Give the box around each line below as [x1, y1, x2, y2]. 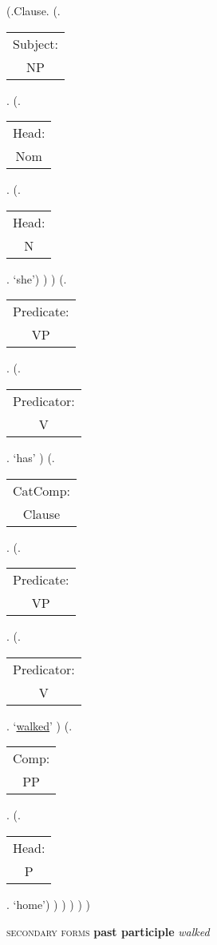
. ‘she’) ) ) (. [6, 270, 67, 287]
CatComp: [13, 481, 71, 500]
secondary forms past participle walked [6, 923, 210, 939]
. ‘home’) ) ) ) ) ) [6, 895, 90, 912]
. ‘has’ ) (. [6, 448, 55, 465]
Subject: [13, 34, 58, 53]
